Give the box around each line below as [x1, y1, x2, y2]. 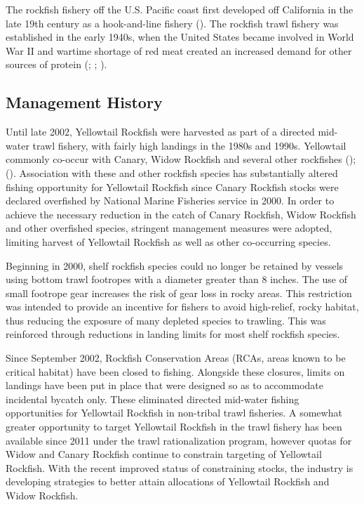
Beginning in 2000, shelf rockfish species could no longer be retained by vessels [6, 258, 344, 273]
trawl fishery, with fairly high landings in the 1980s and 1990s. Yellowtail [32, 138, 346, 152]
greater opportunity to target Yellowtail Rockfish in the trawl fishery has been [6, 419, 342, 434]
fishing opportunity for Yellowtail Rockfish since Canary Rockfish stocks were [6, 179, 339, 194]
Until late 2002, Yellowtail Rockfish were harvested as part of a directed [6, 124, 315, 139]
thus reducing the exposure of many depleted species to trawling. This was [6, 313, 326, 327]
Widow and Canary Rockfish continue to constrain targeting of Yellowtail [6, 447, 322, 461]
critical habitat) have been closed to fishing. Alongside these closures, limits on [6, 364, 345, 379]
